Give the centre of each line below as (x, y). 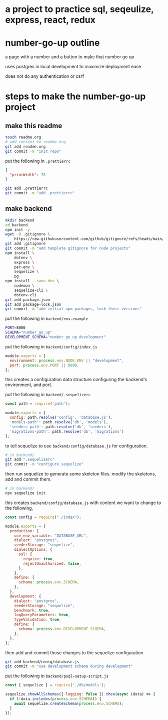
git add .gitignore (25, 244)
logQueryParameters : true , (42, 615)
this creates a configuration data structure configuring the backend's (76, 380)
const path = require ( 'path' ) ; (38, 404)
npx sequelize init (25, 493)
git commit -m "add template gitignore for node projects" (68, 249)
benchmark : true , (32, 610)
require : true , (39, 559)
